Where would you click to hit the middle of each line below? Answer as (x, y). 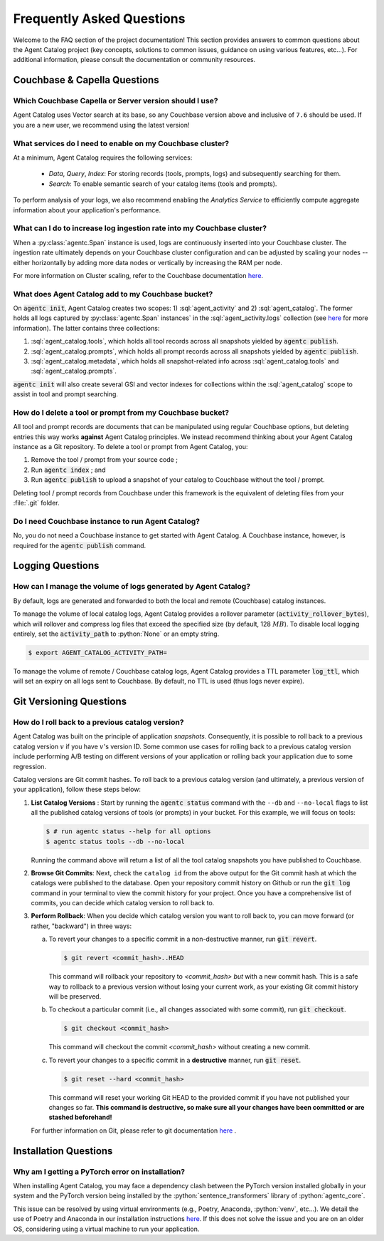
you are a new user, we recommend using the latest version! (101, 125)
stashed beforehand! (81, 1117)
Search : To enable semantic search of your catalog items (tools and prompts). (163, 184)
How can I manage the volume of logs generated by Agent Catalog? (132, 587)
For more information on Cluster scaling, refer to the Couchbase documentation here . (138, 275)
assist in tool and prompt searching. (66, 394)
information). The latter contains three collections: (86, 328)
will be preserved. (75, 996)
